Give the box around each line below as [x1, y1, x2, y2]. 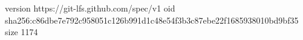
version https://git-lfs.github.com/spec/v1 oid [5, 2, 175, 14]
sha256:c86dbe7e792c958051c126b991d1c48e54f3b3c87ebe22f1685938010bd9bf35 [5, 13, 299, 26]
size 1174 [5, 25, 38, 38]
